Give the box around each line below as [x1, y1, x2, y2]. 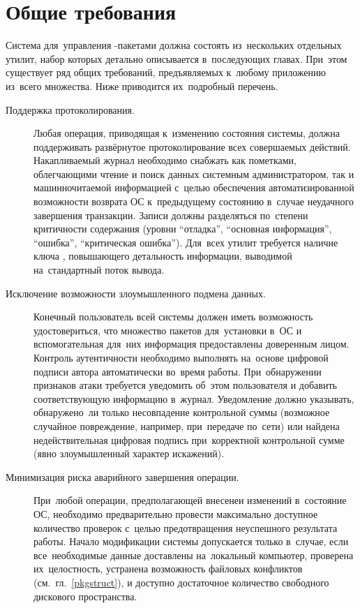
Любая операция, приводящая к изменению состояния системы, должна [33, 126, 340, 140]
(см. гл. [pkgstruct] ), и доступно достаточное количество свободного [33, 574, 329, 589]
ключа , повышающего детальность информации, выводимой [33, 249, 292, 263]
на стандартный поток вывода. [33, 262, 165, 277]
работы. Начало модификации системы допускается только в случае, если [33, 534, 349, 549]
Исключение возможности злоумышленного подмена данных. [6, 286, 266, 300]
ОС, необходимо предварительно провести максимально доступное [33, 506, 318, 521]
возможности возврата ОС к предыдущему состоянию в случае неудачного [33, 194, 354, 209]
